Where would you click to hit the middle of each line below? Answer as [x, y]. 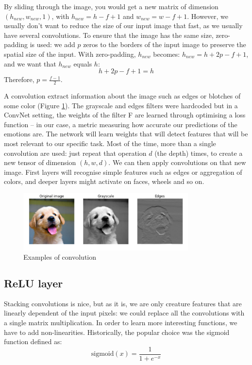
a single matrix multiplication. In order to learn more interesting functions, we [121, 323]
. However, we [208, 16]
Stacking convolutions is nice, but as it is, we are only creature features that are [123, 303]
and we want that [30, 63]
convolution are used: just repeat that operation [75, 153]
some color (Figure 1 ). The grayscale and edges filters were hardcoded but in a [121, 105]
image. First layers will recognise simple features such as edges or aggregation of [123, 172]
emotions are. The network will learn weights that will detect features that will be [126, 134]
